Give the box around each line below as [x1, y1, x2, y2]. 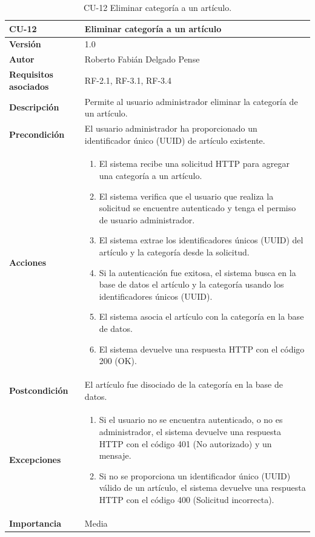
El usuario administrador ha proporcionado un [84, 122, 257, 134]
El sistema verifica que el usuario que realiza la [99, 189, 274, 202]
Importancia [9, 516, 62, 529]
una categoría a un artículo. [99, 169, 202, 182]
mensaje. [99, 449, 131, 462]
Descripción [9, 101, 59, 113]
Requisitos [9, 68, 53, 81]
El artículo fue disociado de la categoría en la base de [84, 378, 283, 390]
